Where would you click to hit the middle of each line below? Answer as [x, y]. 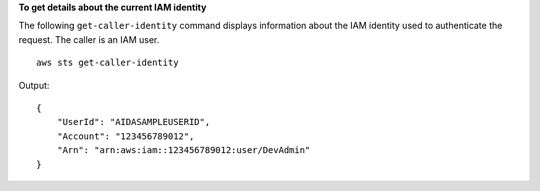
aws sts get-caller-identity [107, 63]
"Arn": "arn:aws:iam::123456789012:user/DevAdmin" [183, 150]
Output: [34, 85]
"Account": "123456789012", [125, 136]
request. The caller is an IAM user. [89, 39]
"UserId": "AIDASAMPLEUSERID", [133, 122]
